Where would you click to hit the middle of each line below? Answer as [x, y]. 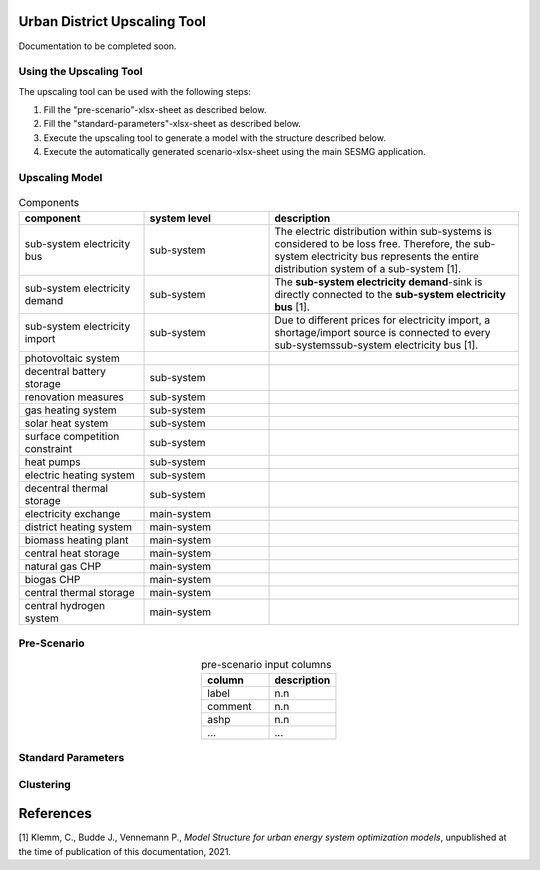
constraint [48, 448]
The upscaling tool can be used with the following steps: [135, 91]
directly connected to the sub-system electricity [390, 294]
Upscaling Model [60, 177]
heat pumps [52, 462]
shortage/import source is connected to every [382, 332]
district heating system [78, 527]
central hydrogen [64, 605]
